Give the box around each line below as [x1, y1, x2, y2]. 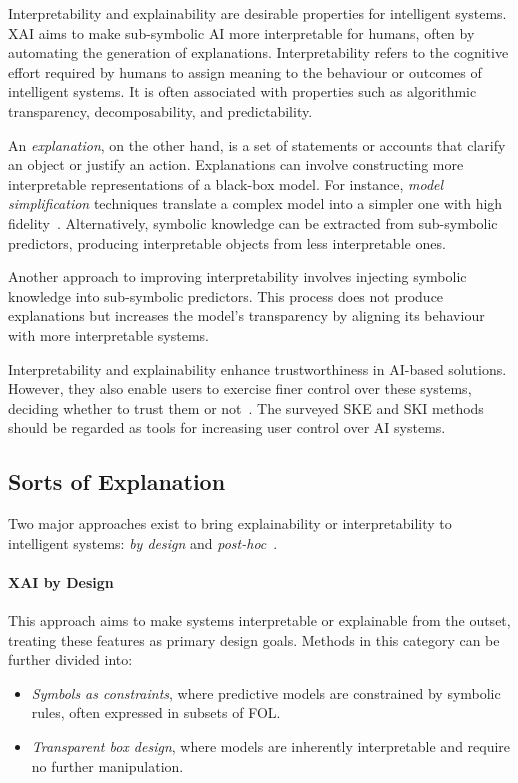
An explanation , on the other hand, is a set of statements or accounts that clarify [8, 134, 506, 155]
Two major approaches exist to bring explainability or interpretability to [8, 513, 452, 534]
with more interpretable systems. [8, 324, 209, 345]
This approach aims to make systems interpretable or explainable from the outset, [8, 610, 511, 631]
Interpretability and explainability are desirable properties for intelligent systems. [8, 3, 507, 23]
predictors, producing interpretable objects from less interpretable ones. [8, 232, 446, 253]
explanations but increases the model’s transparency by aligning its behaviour [8, 305, 485, 326]
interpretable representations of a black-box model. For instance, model [8, 173, 444, 194]
